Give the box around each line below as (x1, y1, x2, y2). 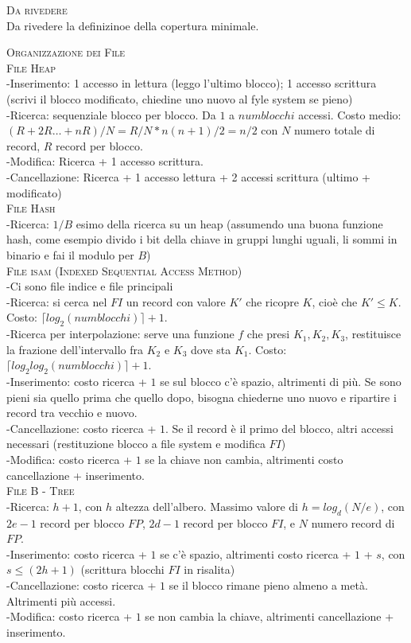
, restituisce (345, 325, 401, 342)
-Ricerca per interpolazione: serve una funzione (6, 325, 235, 342)
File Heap (6, 59, 56, 76)
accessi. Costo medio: (298, 106, 401, 123)
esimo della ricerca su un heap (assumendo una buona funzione (76, 215, 383, 232)
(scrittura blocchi (80, 561, 165, 578)
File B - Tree (6, 482, 75, 499)
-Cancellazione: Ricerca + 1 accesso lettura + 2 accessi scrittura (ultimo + (6, 168, 370, 185)
